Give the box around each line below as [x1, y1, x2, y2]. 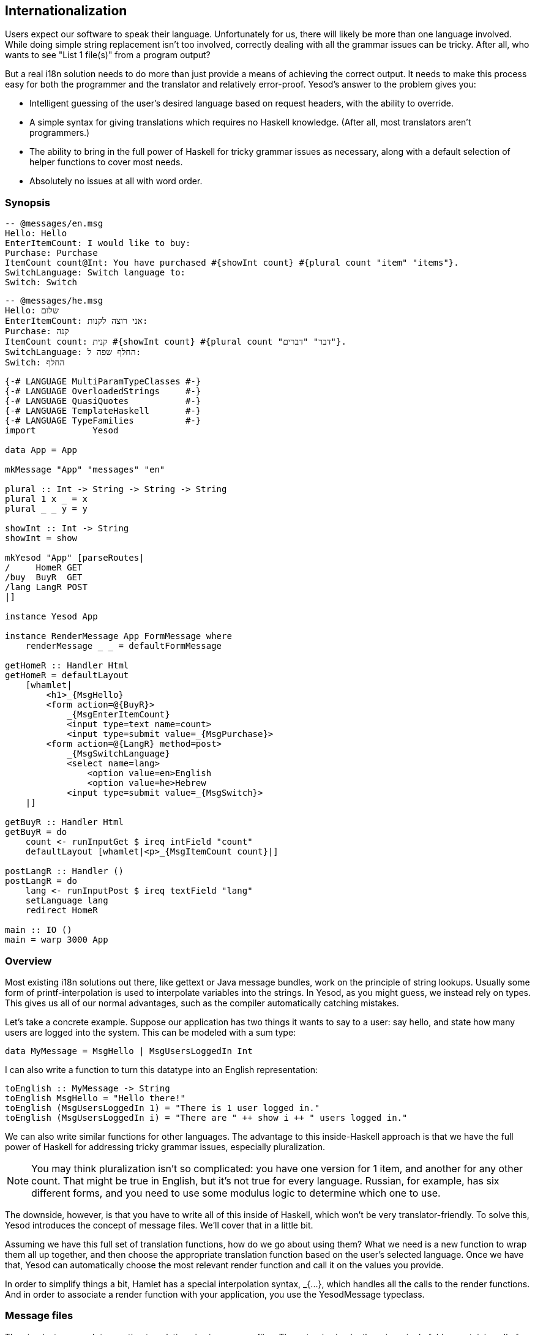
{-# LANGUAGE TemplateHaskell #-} [5, 406, 201, 416]
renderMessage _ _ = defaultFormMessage [25, 641, 222, 651]
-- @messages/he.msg [5, 296, 103, 306]
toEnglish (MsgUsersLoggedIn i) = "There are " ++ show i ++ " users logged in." [5, 1112, 408, 1123]
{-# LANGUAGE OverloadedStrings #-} [5, 386, 201, 397]
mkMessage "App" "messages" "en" [5, 465, 165, 475]
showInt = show [5, 533, 78, 544]
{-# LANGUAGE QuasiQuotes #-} [5, 396, 201, 406]
